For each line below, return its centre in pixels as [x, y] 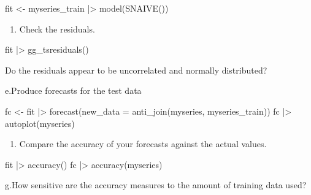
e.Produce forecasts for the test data [73, 90]
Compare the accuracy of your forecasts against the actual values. [143, 144]
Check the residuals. [57, 29]
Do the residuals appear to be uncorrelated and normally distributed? [136, 70]
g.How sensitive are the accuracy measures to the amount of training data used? [156, 185]
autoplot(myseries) [40, 123]
